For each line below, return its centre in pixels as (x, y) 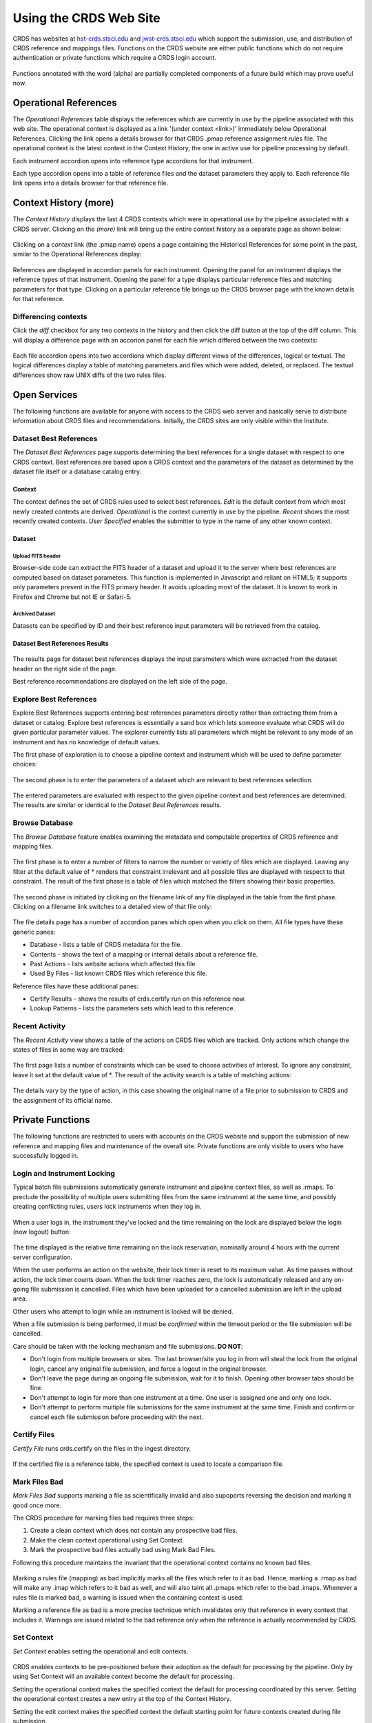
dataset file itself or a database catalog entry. (77, 471)
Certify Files (34, 1435)
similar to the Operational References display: (77, 254)
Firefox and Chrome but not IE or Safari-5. (72, 597)
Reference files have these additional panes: (76, 986)
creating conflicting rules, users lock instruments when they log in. (107, 1207)
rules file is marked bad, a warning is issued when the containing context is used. (128, 1597)
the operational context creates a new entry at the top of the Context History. (122, 1699)
